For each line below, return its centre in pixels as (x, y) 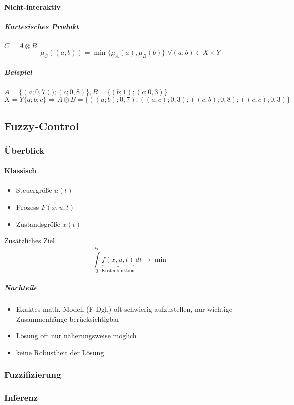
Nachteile (21, 287)
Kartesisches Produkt (41, 26)
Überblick (24, 150)
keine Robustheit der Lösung (60, 352)
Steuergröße (34, 190)
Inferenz (21, 398)
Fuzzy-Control (42, 126)
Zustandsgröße (38, 223)
